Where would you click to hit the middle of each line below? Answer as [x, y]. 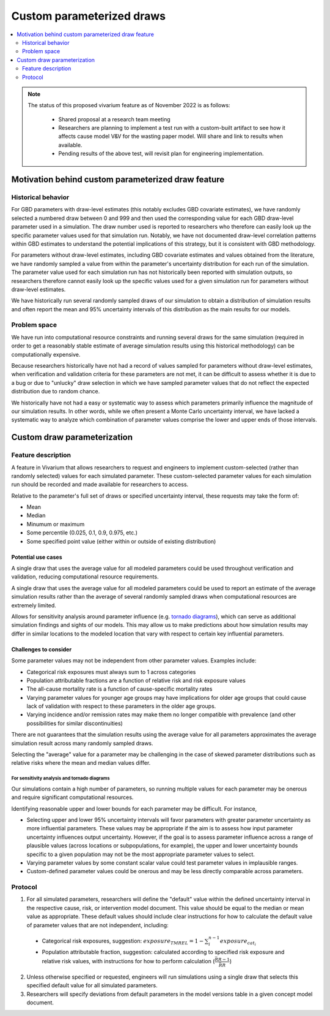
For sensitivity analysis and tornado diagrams [61, 778]
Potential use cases [37, 557]
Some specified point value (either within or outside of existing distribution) [121, 541]
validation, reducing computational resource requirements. [85, 577]
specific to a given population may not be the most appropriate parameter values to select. [141, 854]
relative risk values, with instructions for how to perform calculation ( [128, 961]
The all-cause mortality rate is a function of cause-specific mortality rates [119, 689]
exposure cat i [238, 942]
